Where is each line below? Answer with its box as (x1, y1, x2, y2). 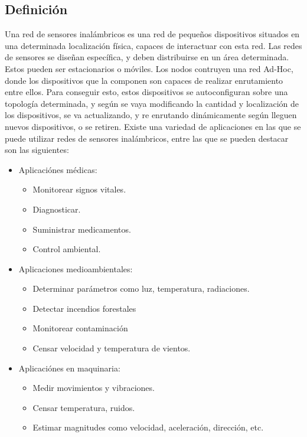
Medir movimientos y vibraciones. (32, 381, 155, 394)
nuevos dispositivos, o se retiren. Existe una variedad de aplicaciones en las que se (5, 120, 301, 132)
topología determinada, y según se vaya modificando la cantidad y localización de (5, 97, 299, 109)
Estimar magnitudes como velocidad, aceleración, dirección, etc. (32, 421, 264, 433)
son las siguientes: (5, 144, 69, 156)
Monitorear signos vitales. (32, 183, 126, 195)
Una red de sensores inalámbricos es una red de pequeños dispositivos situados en (5, 28, 300, 40)
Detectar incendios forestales (32, 302, 136, 314)
